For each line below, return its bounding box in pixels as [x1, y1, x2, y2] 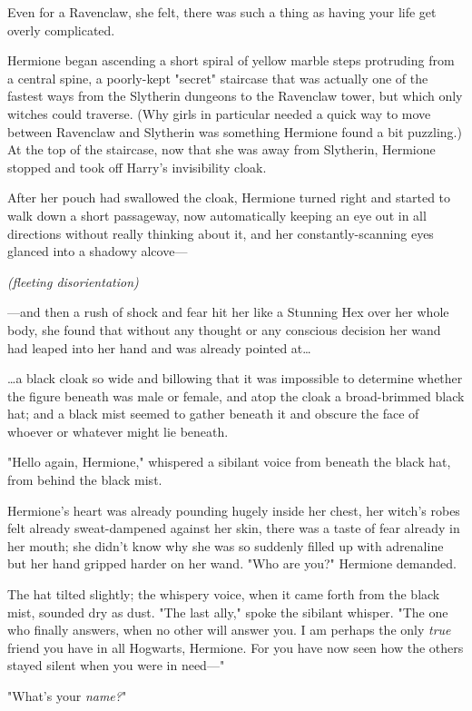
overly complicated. [7, 20, 115, 39]
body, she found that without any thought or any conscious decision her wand [7, 320, 441, 339]
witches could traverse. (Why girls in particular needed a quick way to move [7, 104, 431, 123]
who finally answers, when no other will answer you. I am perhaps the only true [7, 620, 451, 639]
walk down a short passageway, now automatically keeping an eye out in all [7, 205, 427, 224]
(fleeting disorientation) [7, 272, 139, 291]
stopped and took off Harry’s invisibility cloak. [7, 157, 267, 176]
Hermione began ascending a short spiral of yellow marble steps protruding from [7, 51, 455, 70]
